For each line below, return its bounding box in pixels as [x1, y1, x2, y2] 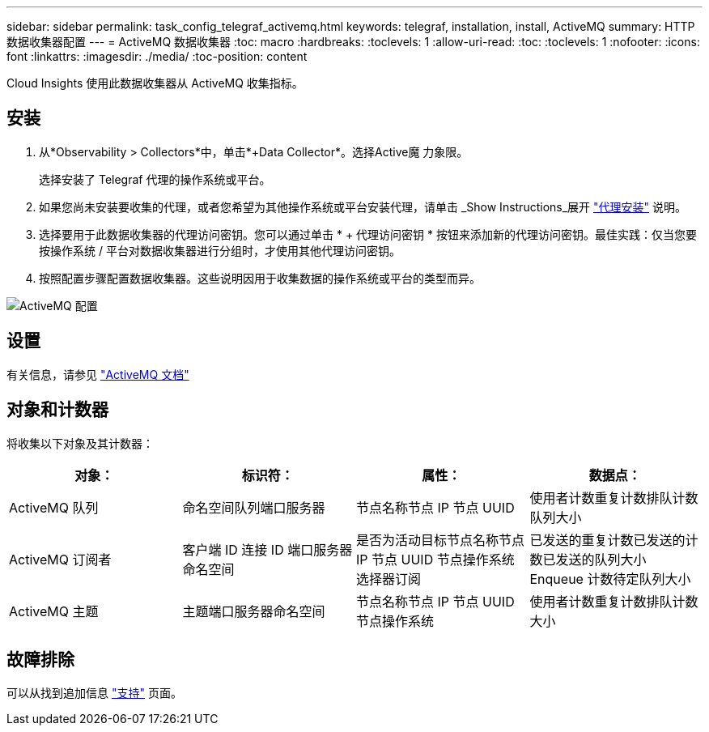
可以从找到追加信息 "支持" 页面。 [6, 686, 182, 700]
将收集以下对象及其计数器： [6, 436, 154, 450]
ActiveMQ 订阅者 [9, 551, 112, 568]
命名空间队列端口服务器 [182, 499, 325, 516]
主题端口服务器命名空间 [182, 602, 325, 619]
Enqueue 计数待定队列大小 [529, 570, 691, 587]
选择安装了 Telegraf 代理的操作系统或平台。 [39, 172, 271, 186]
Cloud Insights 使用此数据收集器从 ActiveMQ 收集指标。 [6, 76, 304, 90]
